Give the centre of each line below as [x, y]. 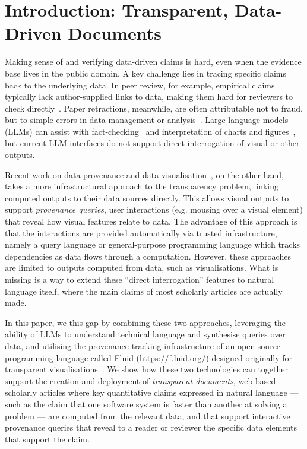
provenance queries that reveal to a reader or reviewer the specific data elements [151, 427]
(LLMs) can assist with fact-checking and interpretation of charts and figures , [150, 131]
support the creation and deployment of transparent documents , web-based [140, 380]
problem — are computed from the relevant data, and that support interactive [148, 415]
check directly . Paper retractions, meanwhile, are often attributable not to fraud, [154, 108]
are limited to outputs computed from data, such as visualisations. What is [142, 268]
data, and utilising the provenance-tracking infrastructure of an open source [143, 345]
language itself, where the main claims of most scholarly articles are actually [144, 291]
